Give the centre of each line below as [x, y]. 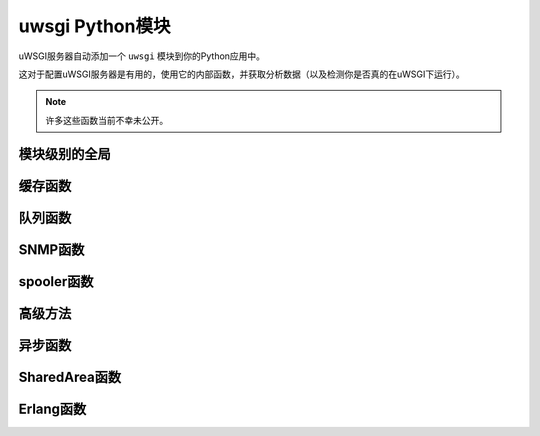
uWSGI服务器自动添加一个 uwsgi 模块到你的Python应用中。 [141, 56]
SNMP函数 [51, 249]
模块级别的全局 [64, 153]
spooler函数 [56, 281]
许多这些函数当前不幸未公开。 [107, 120]
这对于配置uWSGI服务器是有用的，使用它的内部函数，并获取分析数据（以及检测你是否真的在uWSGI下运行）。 [241, 74]
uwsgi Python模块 [94, 26]
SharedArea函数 [70, 376]
